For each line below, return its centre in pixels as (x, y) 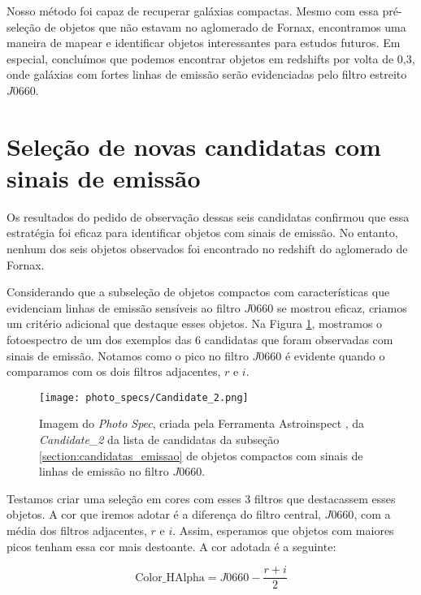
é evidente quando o (335, 355)
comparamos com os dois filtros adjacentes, (114, 371)
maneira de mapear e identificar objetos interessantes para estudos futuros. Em (204, 43)
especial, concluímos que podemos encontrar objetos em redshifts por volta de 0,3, (211, 58)
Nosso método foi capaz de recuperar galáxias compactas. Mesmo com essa (193, 11)
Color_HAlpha (170, 578)
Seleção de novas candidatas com (194, 146)
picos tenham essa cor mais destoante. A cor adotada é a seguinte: (171, 546)
